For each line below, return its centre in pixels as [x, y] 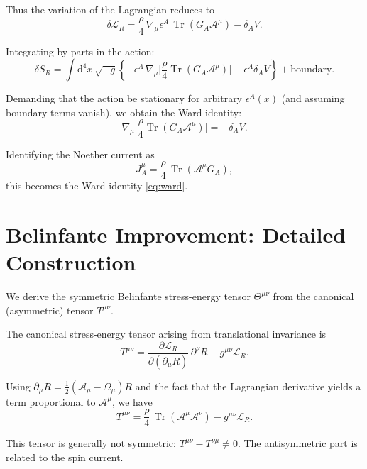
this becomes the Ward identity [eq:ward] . [97, 186]
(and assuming [313, 98]
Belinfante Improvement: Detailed [176, 234]
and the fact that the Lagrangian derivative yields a [248, 386]
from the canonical [313, 296]
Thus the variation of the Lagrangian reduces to [110, 9]
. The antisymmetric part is [297, 443]
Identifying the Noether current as [80, 154]
